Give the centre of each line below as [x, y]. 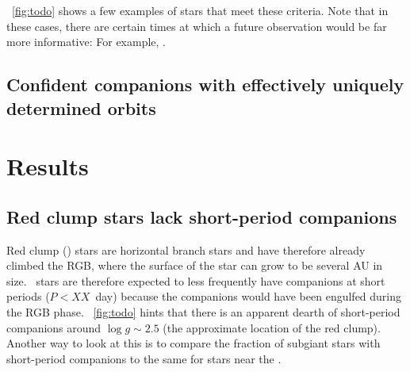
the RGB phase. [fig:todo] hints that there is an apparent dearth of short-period [203, 311]
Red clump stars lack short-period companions [202, 216]
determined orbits [81, 107]
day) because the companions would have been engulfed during [249, 296]
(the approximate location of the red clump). [272, 327]
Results [48, 166]
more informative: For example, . [86, 42]
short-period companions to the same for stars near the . [144, 358]
